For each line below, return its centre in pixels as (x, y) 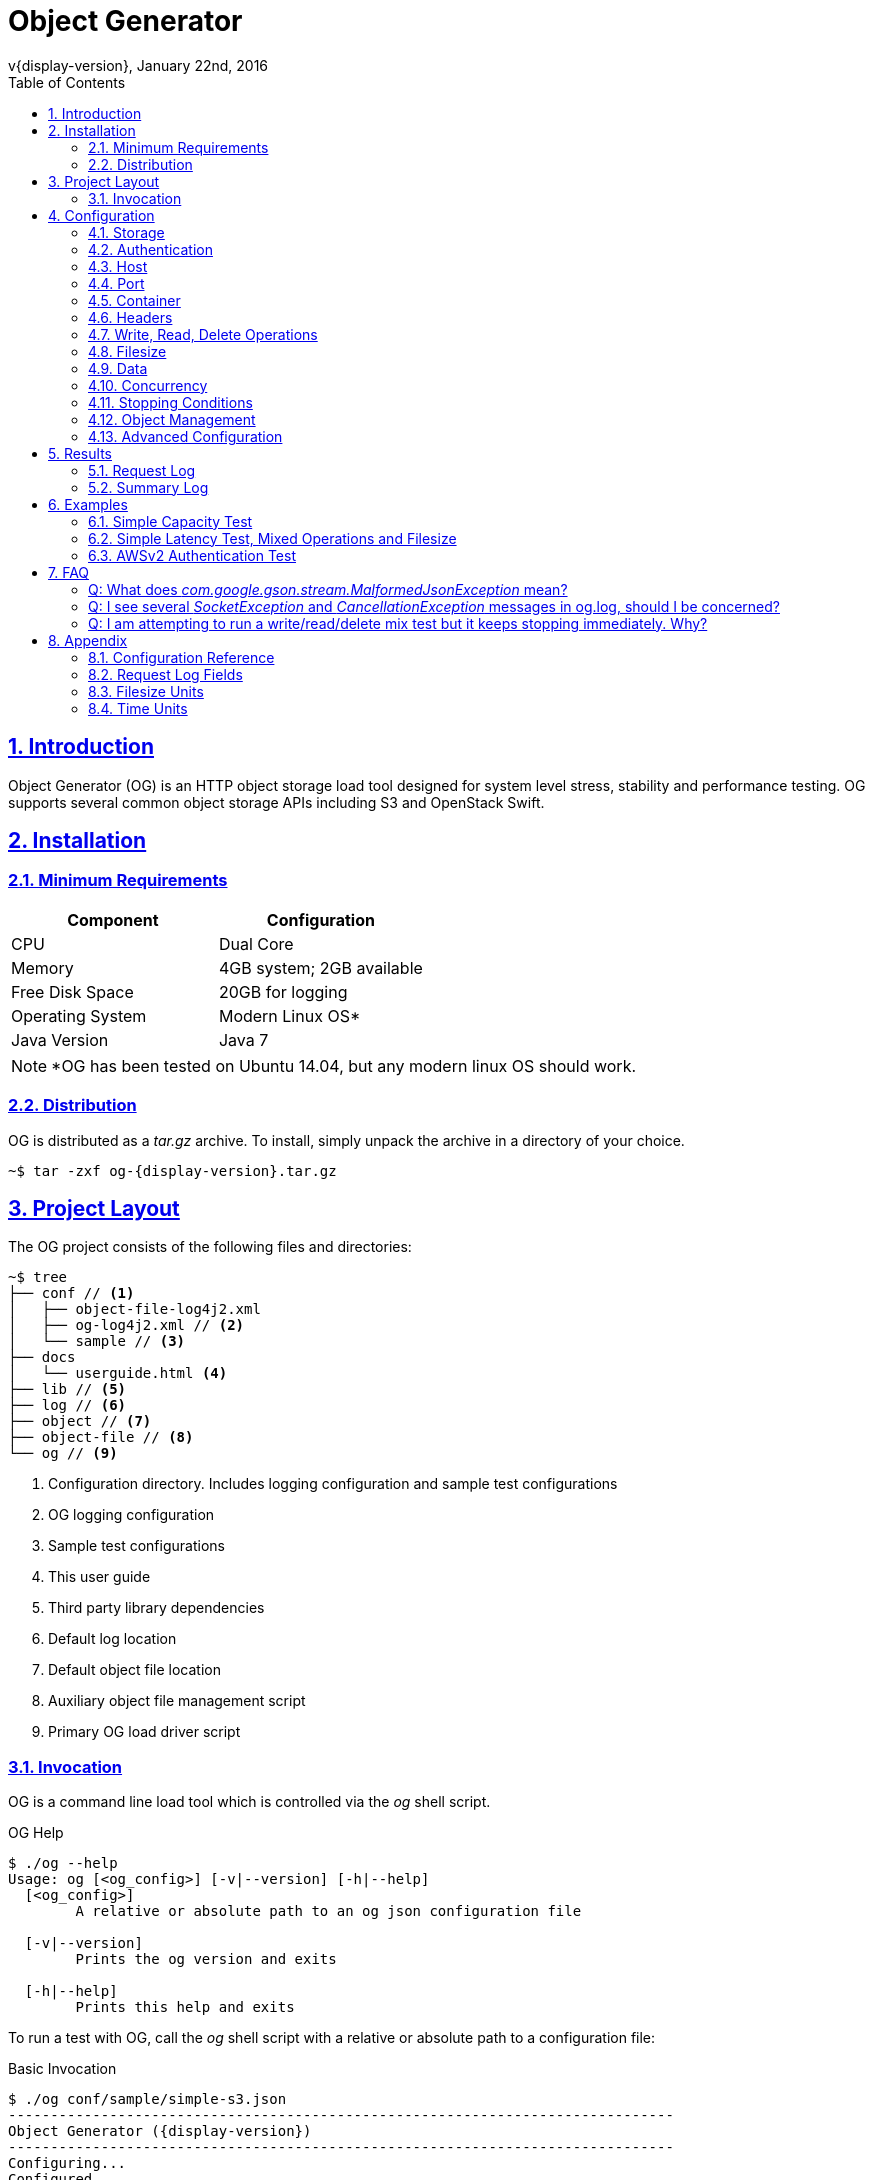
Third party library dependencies (156, 1608)
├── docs (42, 1357)
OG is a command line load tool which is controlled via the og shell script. (249, 1802)
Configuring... (67, 2163)
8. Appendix (88, 640)
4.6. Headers (130, 317)
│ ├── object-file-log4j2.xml (134, 1309)
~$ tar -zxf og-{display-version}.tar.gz (172, 1170)
